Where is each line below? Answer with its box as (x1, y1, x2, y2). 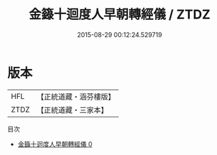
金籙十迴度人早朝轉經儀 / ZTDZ (28, 6, 211, 23)
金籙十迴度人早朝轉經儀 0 (17, 139, 92, 148)
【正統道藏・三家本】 (36, 105, 109, 114)
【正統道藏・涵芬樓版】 (36, 92, 116, 102)
